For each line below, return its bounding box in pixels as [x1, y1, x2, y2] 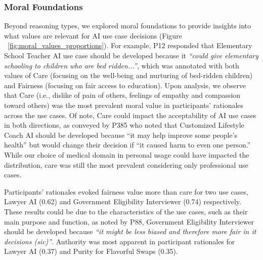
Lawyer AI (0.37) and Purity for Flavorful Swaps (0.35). [4, 246, 178, 256]
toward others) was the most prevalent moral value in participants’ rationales [4, 99, 244, 110]
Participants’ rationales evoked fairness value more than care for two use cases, [4, 186, 248, 197]
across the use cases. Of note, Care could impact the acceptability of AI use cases [4, 109, 256, 120]
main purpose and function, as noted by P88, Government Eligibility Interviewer [4, 216, 254, 227]
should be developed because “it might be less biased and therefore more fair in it [4, 226, 256, 237]
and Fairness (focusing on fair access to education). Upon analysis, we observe [4, 80, 246, 90]
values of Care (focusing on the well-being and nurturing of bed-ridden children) [4, 70, 253, 81]
